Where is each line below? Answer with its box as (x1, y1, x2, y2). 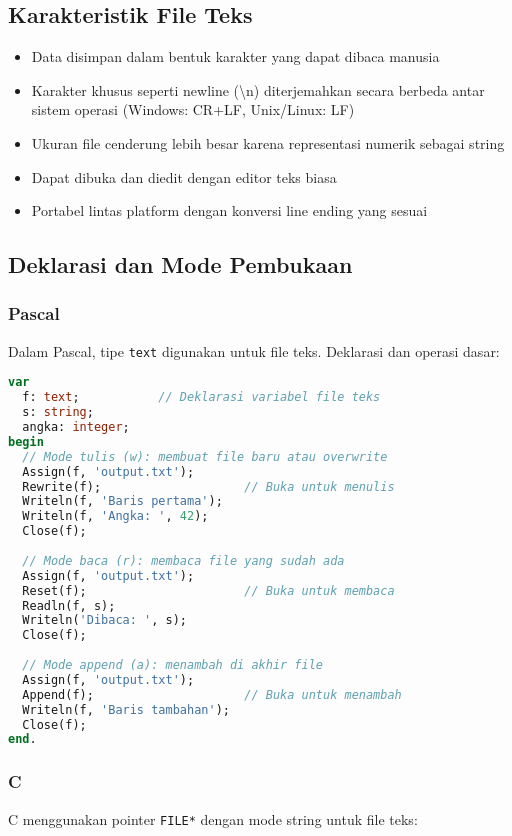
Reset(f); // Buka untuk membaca (22, 583, 395, 598)
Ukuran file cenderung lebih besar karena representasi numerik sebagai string (31, 132, 505, 153)
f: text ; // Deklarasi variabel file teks (22, 390, 381, 405)
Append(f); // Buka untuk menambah (22, 687, 402, 702)
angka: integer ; (22, 420, 130, 435)
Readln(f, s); (22, 598, 116, 613)
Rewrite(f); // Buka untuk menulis (22, 479, 395, 494)
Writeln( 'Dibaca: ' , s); (22, 613, 187, 628)
